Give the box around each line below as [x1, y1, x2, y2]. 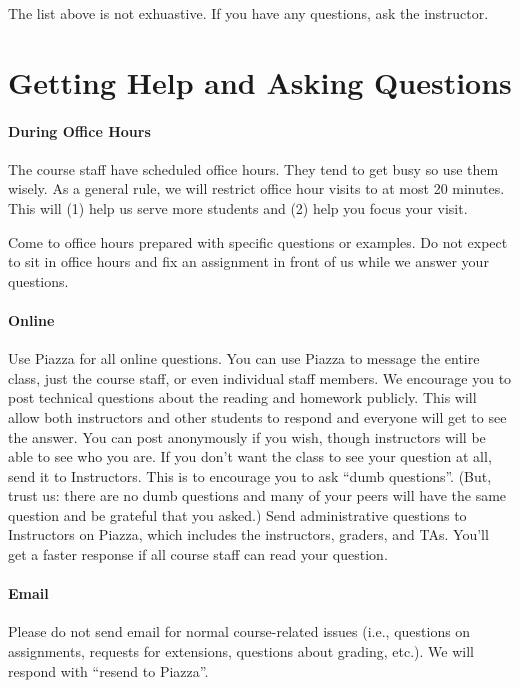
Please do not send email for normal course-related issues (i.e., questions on [8, 621, 471, 642]
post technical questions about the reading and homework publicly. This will [8, 387, 477, 408]
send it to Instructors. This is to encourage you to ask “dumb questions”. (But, [8, 465, 492, 486]
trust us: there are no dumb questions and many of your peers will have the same [8, 485, 507, 506]
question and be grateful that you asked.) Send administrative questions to [8, 504, 467, 525]
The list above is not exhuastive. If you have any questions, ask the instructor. [8, 3, 489, 23]
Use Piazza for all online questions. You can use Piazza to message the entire [8, 348, 480, 369]
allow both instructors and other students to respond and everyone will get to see [8, 406, 507, 427]
